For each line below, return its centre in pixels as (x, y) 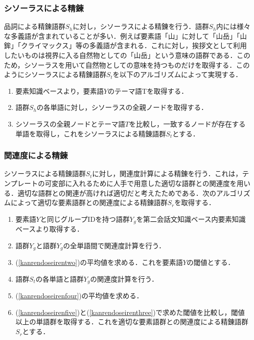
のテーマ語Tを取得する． (148, 91)
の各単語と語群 (59, 278)
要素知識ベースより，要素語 (59, 91)
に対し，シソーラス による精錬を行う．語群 (141, 26)
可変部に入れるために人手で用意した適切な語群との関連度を (141, 183)
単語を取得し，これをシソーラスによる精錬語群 (91, 133)
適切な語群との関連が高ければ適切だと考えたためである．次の (117, 193)
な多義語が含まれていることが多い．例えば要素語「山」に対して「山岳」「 (122, 36)
